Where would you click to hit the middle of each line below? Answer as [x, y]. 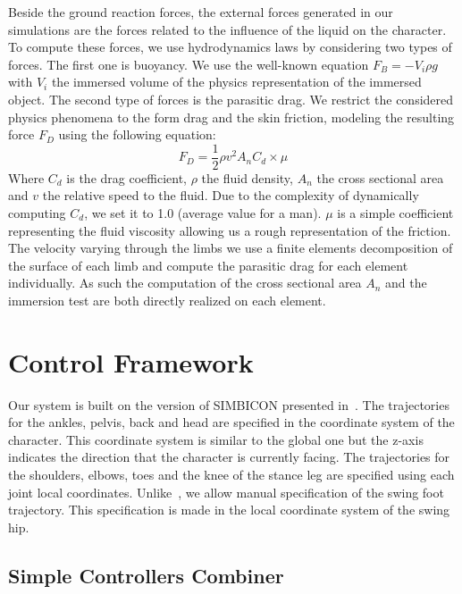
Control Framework [131, 361]
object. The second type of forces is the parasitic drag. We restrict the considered [231, 99]
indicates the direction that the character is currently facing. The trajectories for [229, 457]
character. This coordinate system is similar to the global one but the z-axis [216, 439]
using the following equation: [137, 134]
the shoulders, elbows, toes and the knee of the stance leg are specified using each [231, 475]
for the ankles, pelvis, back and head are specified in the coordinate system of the [231, 422]
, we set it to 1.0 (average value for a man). [203, 213]
